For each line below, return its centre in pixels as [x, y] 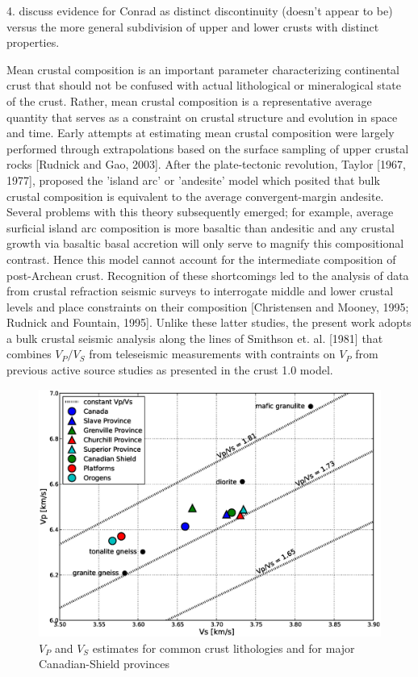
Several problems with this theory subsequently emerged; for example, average [200, 212]
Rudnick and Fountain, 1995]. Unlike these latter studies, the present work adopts [209, 322]
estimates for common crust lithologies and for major [224, 648]
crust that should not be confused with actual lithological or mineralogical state [204, 85]
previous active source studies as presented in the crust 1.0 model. [170, 370]
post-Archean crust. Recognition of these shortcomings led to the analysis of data [208, 275]
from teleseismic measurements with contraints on [212, 354]
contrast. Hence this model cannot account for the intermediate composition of [201, 259]
